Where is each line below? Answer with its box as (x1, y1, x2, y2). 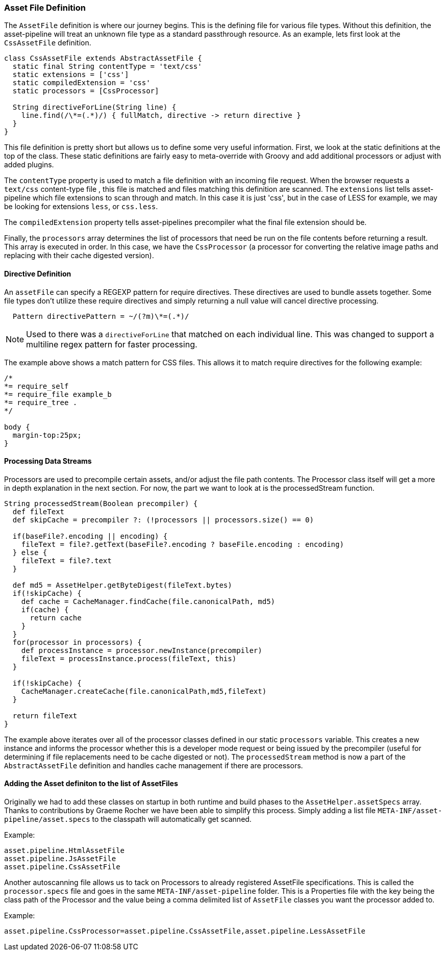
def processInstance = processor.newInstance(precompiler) (21, 646, 262, 655)
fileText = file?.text (21, 556, 112, 565)
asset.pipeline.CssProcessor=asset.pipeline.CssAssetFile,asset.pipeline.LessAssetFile (4, 927, 366, 936)
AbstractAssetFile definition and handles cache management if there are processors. (4, 761, 303, 770)
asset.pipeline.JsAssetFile (4, 855, 116, 863)
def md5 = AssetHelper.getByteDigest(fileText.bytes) (12, 581, 232, 589)
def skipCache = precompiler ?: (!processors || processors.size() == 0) (12, 515, 314, 524)
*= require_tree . (4, 398, 78, 407)
